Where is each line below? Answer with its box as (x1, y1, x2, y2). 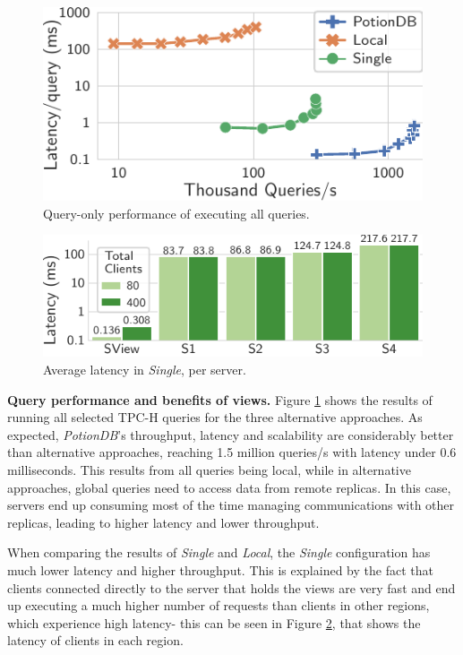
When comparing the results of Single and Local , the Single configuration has (7, 543, 431, 562)
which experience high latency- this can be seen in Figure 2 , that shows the (7, 613, 421, 632)
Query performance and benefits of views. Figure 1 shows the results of (7, 390, 433, 409)
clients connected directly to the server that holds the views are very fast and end (7, 578, 456, 597)
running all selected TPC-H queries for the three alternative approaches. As (7, 408, 423, 427)
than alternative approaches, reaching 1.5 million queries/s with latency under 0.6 (7, 443, 457, 461)
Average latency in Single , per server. (43, 359, 246, 378)
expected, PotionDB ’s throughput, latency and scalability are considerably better (7, 425, 454, 444)
